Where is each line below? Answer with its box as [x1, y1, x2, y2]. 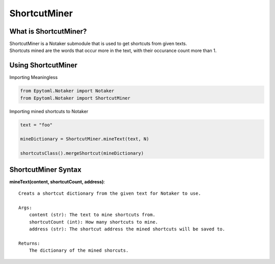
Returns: [18, 240, 40, 246]
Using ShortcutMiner [9, 61, 77, 70]
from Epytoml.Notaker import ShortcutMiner [20, 95, 131, 101]
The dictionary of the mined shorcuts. [29, 248, 129, 253]
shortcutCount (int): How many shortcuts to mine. [29, 219, 158, 225]
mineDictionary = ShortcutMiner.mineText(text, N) [20, 136, 150, 142]
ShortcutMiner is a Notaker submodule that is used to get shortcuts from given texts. [9, 41, 187, 47]
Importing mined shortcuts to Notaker [9, 108, 89, 114]
